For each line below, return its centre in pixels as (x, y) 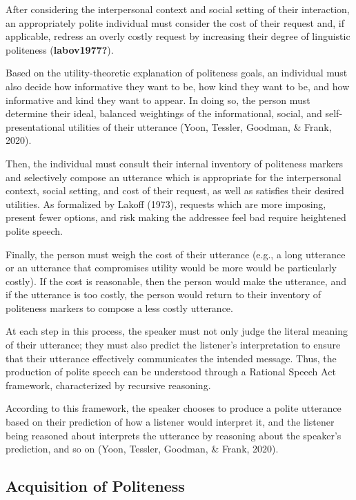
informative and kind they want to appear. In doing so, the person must (158, 100)
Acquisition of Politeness (95, 486)
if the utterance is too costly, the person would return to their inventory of (164, 294)
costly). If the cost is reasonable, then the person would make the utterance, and (176, 281)
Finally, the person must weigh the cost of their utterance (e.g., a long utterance (176, 254)
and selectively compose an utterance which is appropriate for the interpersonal (174, 177)
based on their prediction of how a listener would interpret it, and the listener (170, 422)
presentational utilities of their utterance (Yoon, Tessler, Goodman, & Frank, (169, 126)
